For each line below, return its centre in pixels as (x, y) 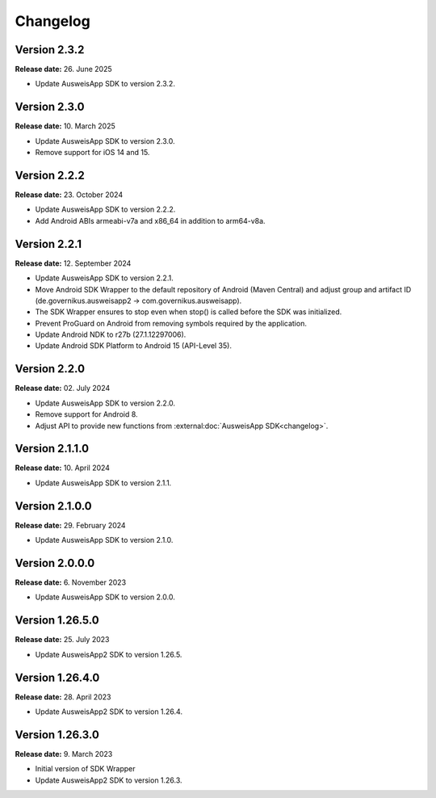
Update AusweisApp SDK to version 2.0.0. (105, 597)
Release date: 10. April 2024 (63, 468)
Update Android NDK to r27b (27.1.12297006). (111, 334)
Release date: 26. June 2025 (63, 69)
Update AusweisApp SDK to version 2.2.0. (105, 403)
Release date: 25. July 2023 (62, 640)
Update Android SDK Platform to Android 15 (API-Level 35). (133, 346)
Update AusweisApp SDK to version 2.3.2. (105, 84)
